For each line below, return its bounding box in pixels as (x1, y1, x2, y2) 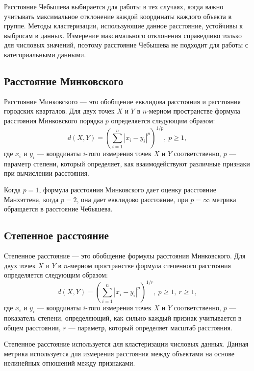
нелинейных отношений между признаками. (4, 358, 135, 368)
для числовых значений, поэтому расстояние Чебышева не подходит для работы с (4, 40, 248, 50)
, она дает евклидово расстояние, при (76, 194, 188, 204)
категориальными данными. (4, 49, 86, 59)
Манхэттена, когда (4, 194, 59, 204)
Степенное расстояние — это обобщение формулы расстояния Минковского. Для (4, 251, 246, 261)
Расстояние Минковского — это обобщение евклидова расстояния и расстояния (4, 96, 241, 106)
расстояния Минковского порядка (4, 115, 103, 125)
